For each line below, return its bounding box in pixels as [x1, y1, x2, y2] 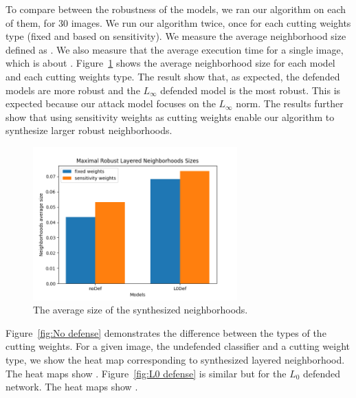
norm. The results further [236, 96, 344, 111]
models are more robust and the [5, 82, 140, 97]
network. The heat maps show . [5, 379, 138, 394]
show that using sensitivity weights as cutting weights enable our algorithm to [5, 109, 335, 124]
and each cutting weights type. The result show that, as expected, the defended [5, 69, 340, 83]
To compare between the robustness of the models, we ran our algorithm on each [5, 2, 346, 16]
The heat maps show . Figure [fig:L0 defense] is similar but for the [5, 366, 287, 380]
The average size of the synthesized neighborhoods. [33, 302, 248, 317]
